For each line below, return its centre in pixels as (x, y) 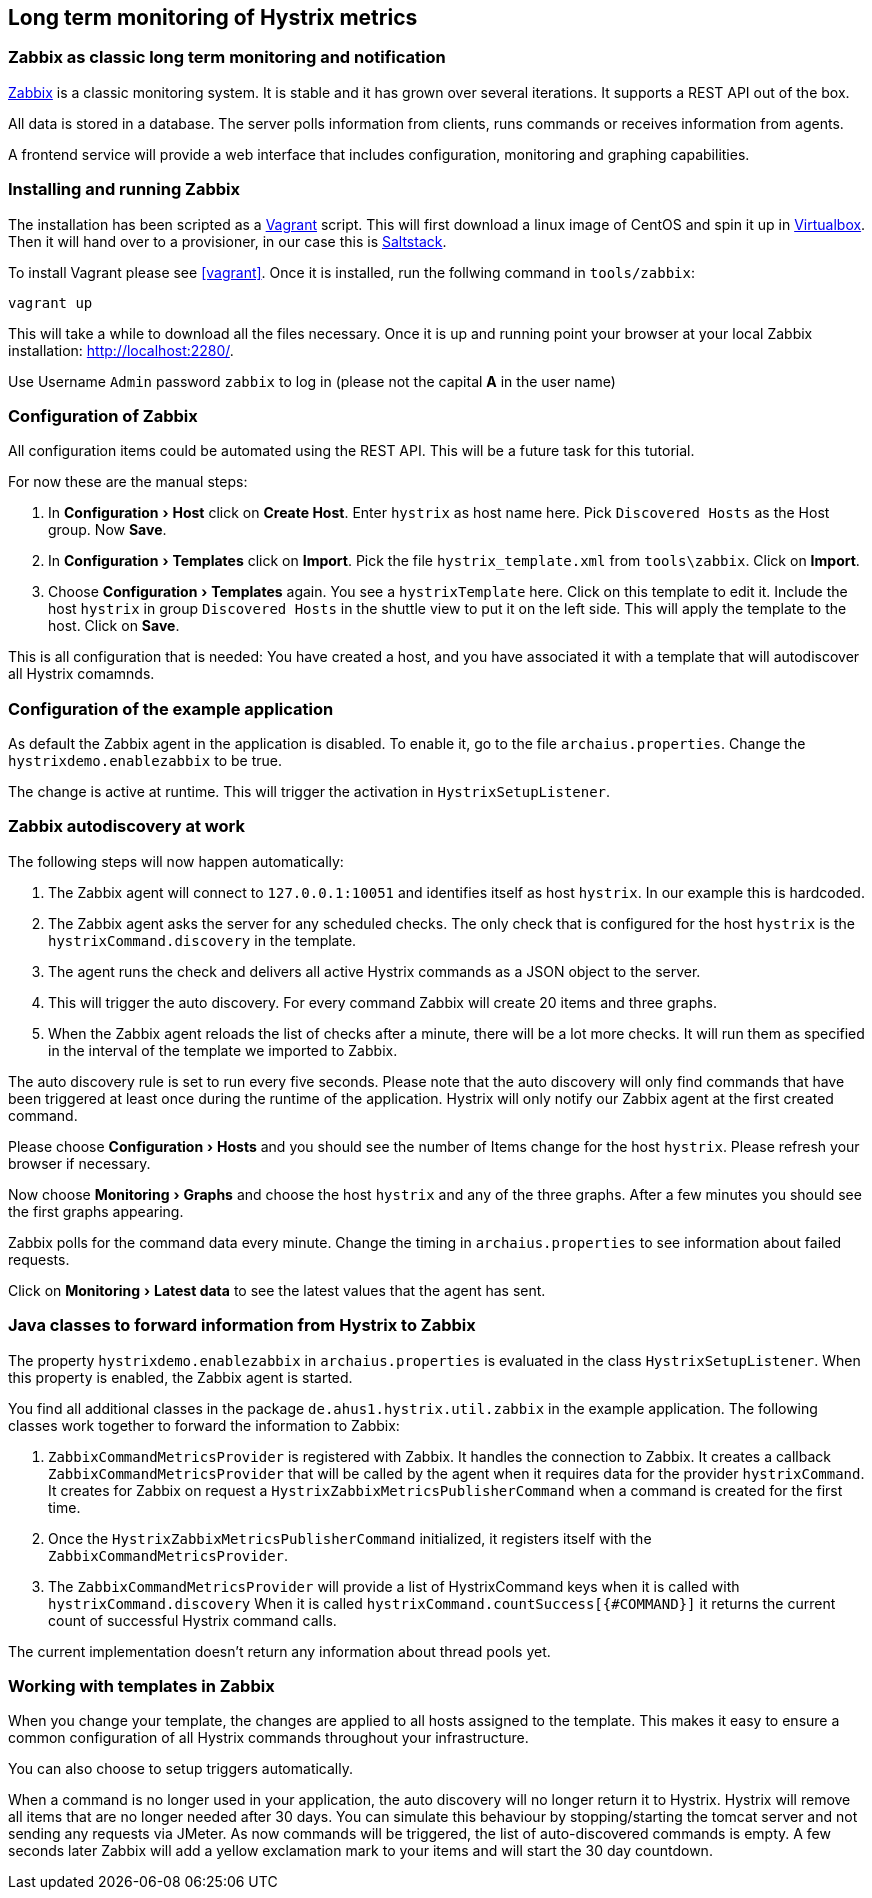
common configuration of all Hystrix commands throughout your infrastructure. (268, 1738)
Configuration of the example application (171, 708)
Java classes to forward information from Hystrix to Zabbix (242, 1325)
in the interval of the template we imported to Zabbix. (223, 1050)
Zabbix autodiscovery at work (126, 826)
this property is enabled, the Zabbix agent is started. (180, 1377)
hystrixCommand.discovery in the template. (202, 940)
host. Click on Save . (114, 626)
